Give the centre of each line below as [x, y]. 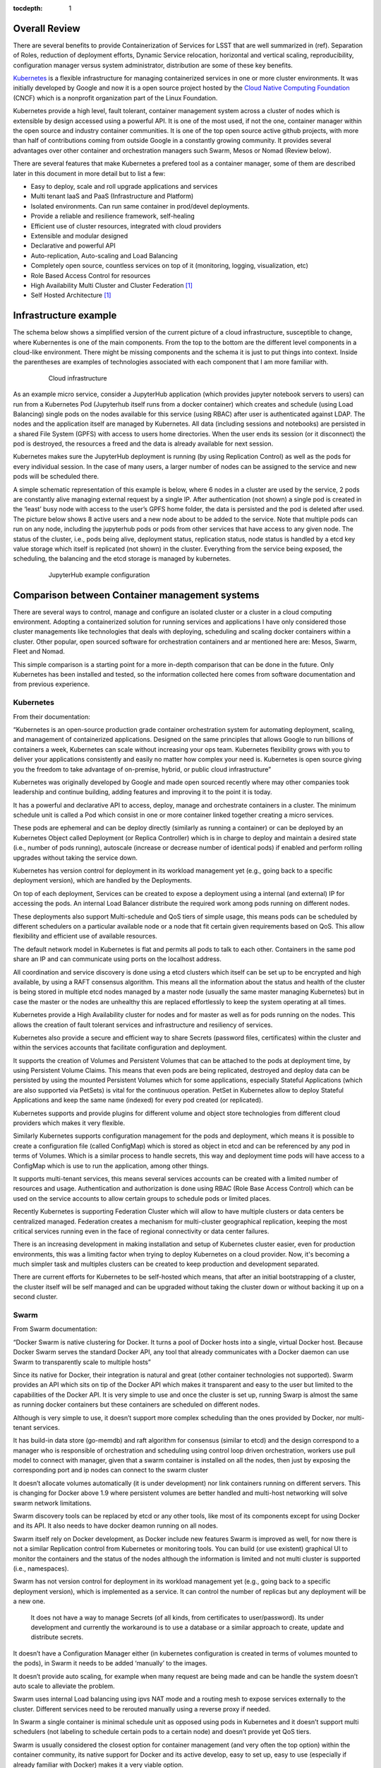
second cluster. [35, 1297]
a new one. [29, 1601]
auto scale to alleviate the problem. [64, 1686]
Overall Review [47, 28]
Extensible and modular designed [79, 235]
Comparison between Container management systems [136, 595]
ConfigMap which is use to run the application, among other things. [111, 1165]
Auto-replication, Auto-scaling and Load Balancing [104, 255]
